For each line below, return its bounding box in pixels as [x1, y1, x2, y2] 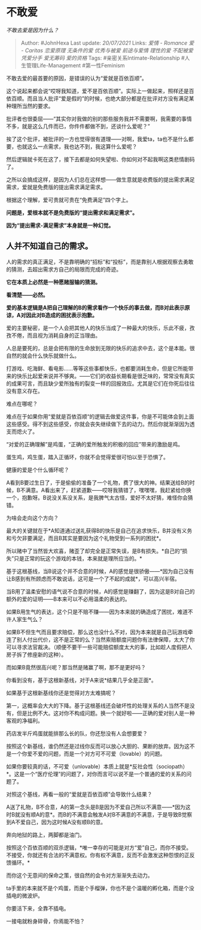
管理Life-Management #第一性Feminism [26, 61, 125, 69]
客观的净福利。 [6, 717, 43, 724]
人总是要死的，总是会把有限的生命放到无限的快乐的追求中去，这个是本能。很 [6, 344, 195, 351]
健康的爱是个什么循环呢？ [6, 466, 69, 473]
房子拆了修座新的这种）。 [6, 651, 67, 658]
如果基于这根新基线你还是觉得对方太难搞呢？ [6, 689, 117, 696]
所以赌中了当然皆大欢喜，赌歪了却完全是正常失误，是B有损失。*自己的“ [6, 547, 182, 555]
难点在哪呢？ [6, 400, 38, 407]
